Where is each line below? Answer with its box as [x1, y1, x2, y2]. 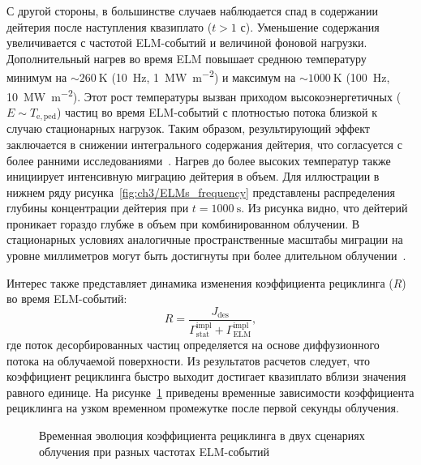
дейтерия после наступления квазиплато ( [6, 18, 213, 35]
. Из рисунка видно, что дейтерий [241, 199, 408, 216]
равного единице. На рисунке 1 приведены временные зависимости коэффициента [6, 383, 415, 400]
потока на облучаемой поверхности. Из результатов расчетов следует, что [6, 352, 370, 369]
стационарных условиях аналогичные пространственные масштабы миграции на [6, 231, 403, 248]
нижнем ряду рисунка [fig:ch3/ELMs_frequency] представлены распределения [6, 183, 396, 200]
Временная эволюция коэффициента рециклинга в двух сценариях [39, 426, 365, 443]
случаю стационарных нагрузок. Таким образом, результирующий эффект [6, 120, 370, 137]
